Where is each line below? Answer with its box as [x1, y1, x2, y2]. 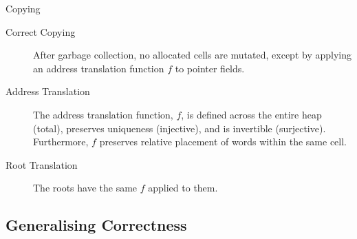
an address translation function [33, 61, 164, 75]
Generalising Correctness [6, 214, 187, 236]
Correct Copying [6, 24, 76, 39]
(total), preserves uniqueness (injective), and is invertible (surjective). [33, 121, 326, 135]
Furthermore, [33, 134, 89, 149]
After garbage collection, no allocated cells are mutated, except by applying [33, 48, 351, 62]
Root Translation [6, 157, 78, 172]
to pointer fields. [175, 61, 245, 75]
